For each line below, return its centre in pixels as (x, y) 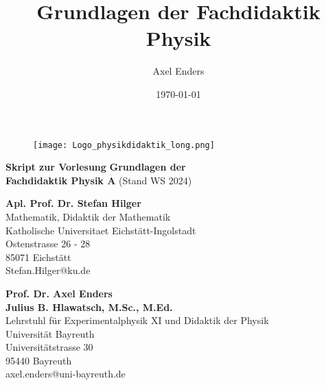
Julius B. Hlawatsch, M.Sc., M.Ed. (89, 307)
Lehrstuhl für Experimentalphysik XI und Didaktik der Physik (137, 320)
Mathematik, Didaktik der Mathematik (88, 216)
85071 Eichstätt (38, 257)
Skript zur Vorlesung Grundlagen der (96, 167)
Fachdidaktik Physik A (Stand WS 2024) (99, 180)
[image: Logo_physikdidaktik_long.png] (124, 145)
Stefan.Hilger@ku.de (48, 270)
